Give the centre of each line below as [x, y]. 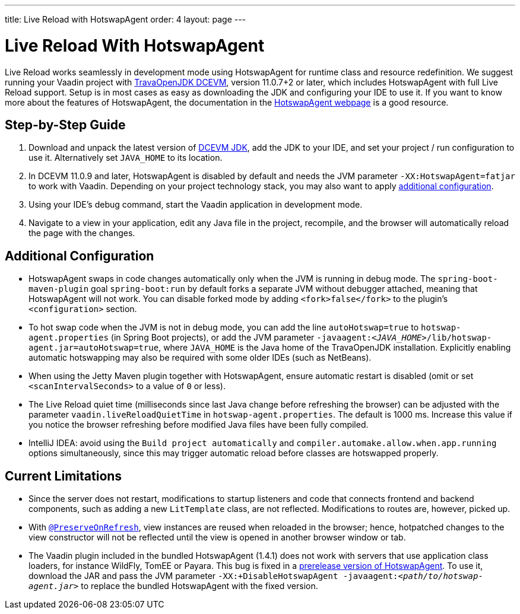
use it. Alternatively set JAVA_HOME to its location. [126, 158]
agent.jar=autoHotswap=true [94, 348]
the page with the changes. [82, 233]
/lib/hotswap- [459, 338]
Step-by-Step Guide [65, 125]
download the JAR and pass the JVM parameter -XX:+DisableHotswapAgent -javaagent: [213, 576]
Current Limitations [64, 476]
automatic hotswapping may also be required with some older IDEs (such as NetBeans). [200, 358]
